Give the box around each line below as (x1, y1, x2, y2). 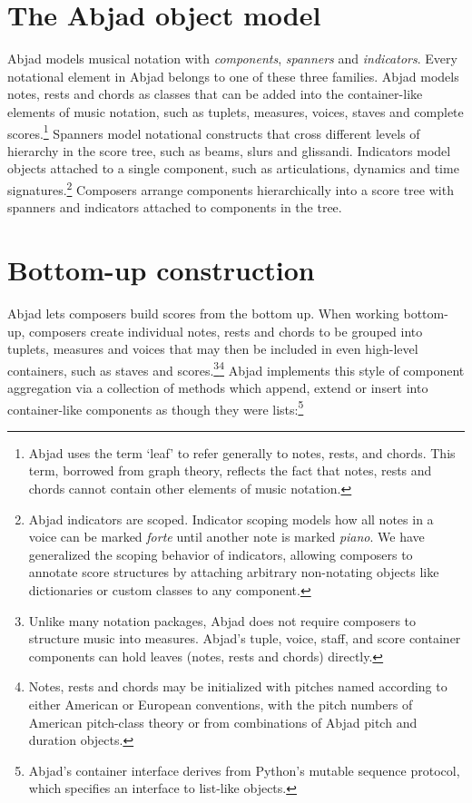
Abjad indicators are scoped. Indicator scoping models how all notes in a (28, 509, 434, 528)
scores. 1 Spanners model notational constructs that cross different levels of (7, 121, 420, 142)
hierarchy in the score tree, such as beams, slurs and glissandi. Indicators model (7, 141, 451, 160)
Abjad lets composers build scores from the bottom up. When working (7, 303, 399, 322)
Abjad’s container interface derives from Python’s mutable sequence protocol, (28, 760, 460, 779)
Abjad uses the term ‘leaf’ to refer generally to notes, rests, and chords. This (28, 443, 456, 462)
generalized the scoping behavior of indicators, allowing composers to (28, 544, 413, 563)
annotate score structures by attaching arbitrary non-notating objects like (28, 563, 439, 582)
